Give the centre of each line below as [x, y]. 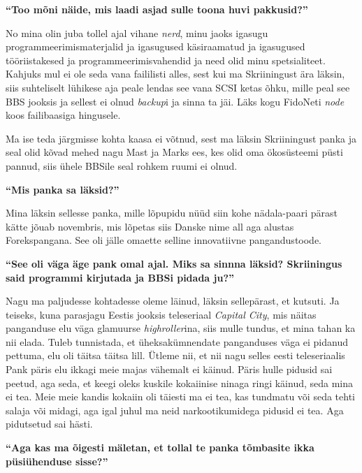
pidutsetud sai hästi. [49, 424]
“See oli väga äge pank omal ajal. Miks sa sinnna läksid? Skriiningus [174, 263]
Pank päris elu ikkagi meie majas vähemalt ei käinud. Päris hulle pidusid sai [169, 369]
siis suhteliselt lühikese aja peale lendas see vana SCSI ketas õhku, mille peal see [178, 87]
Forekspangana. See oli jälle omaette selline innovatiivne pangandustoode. [164, 240]
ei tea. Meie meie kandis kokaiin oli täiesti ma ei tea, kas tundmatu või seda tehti [180, 396]
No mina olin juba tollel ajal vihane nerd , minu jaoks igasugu [137, 32]
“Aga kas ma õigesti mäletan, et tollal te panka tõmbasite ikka [160, 447]
